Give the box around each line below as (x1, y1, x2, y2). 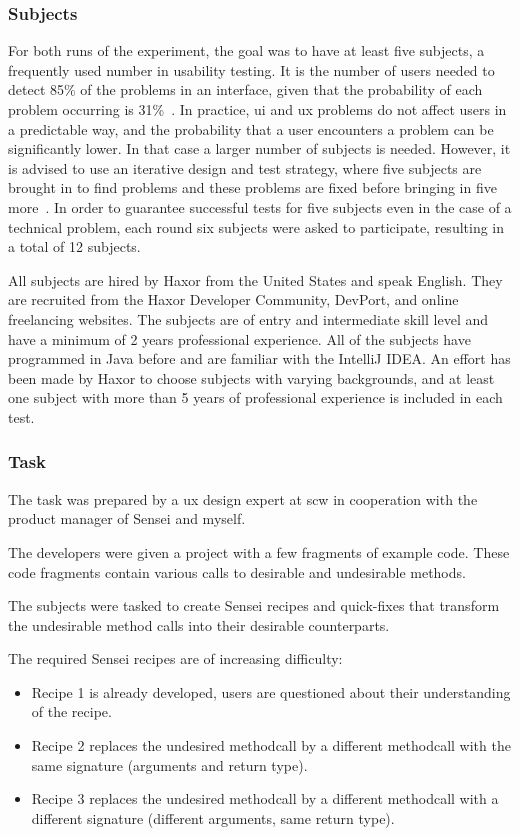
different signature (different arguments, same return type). (31, 807, 395, 828)
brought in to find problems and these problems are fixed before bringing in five (8, 177, 497, 198)
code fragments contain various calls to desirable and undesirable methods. (8, 561, 466, 582)
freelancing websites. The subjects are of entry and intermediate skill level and (8, 308, 489, 329)
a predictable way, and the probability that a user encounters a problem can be (8, 118, 494, 139)
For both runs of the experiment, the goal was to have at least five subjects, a (8, 40, 485, 61)
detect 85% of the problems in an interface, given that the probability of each (8, 79, 483, 100)
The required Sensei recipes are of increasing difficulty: (8, 648, 343, 669)
